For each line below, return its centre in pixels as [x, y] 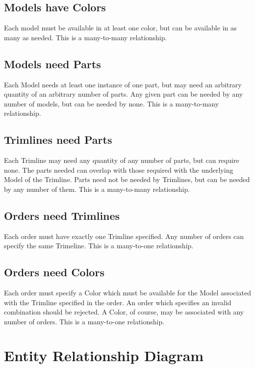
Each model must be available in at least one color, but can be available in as [120, 28]
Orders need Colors [54, 272]
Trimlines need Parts [58, 140]
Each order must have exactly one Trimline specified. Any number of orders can [124, 236]
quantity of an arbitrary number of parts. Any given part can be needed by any [124, 94]
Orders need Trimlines [62, 215]
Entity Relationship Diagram [104, 355]
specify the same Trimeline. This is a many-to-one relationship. [99, 246]
